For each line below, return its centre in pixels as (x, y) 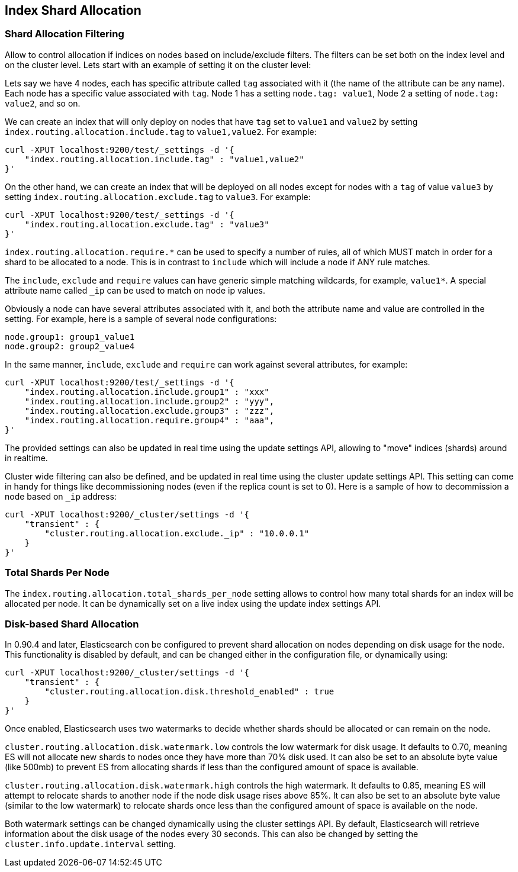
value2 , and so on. (43, 103)
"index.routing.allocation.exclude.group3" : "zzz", (149, 411)
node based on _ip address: (61, 496)
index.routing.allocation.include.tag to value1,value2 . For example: (161, 131)
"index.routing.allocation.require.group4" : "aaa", (149, 420)
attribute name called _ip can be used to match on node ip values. (135, 290)
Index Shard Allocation (73, 10)
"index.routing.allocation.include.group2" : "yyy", (149, 401)
